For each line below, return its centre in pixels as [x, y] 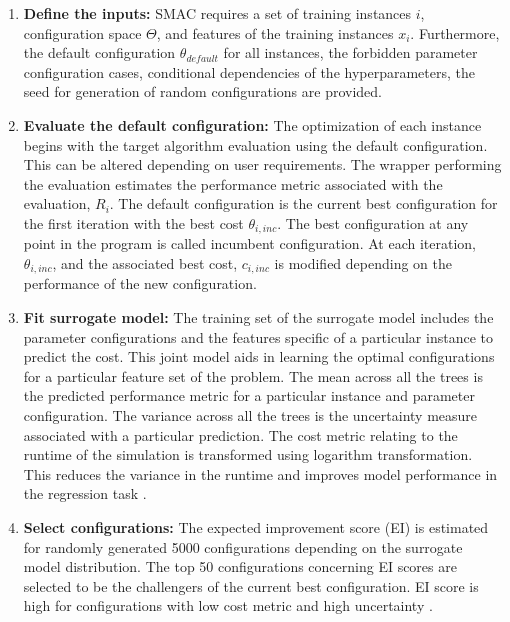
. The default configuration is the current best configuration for [303, 203]
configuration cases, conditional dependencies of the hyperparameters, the [249, 71]
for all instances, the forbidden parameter [350, 52]
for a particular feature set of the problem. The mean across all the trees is [253, 375]
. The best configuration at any [373, 222]
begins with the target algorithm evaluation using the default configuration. [255, 144]
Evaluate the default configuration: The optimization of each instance [252, 124]
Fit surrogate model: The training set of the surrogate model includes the [258, 317]
